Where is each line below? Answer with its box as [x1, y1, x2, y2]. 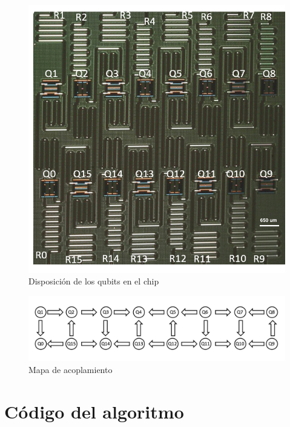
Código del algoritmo [4, 398, 184, 423]
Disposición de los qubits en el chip [28, 275, 159, 287]
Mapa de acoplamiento [28, 363, 113, 376]
